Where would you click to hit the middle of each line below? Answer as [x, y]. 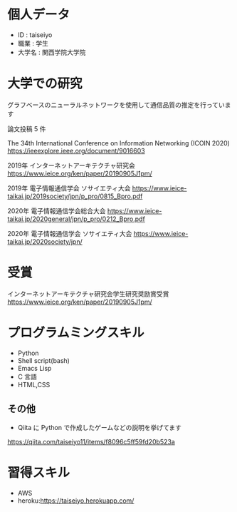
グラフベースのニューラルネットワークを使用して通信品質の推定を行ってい [116, 105]
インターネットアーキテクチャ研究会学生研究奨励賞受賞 [88, 294]
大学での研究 [45, 84]
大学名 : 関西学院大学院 [52, 52]
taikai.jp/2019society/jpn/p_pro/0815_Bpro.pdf [75, 196]
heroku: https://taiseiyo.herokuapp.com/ [76, 501]
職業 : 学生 [33, 43]
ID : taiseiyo [35, 35]
